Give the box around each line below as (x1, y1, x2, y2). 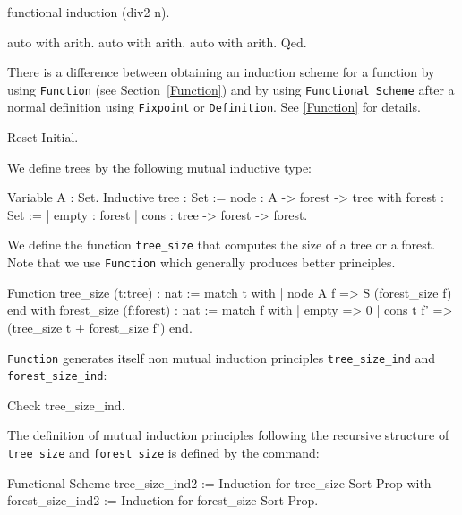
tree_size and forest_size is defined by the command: (7, 443, 320, 462)
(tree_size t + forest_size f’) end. (7, 317, 192, 336)
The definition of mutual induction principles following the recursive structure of (7, 426, 449, 444)
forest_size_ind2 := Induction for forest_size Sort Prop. (7, 491, 319, 510)
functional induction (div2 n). (7, 3, 170, 21)
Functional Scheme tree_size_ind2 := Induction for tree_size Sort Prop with (7, 473, 432, 492)
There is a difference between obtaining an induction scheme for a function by (7, 63, 435, 81)
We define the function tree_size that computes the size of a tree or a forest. (7, 235, 436, 254)
